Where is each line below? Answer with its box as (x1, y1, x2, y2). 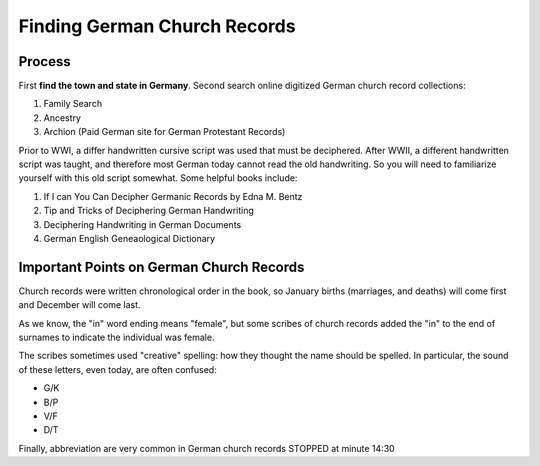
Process (18, 53, 71, 70)
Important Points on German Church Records (18, 258, 305, 275)
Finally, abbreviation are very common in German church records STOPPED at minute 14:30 (18, 442, 395, 454)
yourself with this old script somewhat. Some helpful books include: (18, 172, 298, 184)
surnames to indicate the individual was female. (18, 331, 215, 344)
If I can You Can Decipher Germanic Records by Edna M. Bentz (43, 190, 303, 202)
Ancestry (43, 111, 82, 124)
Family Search (43, 98, 103, 110)
